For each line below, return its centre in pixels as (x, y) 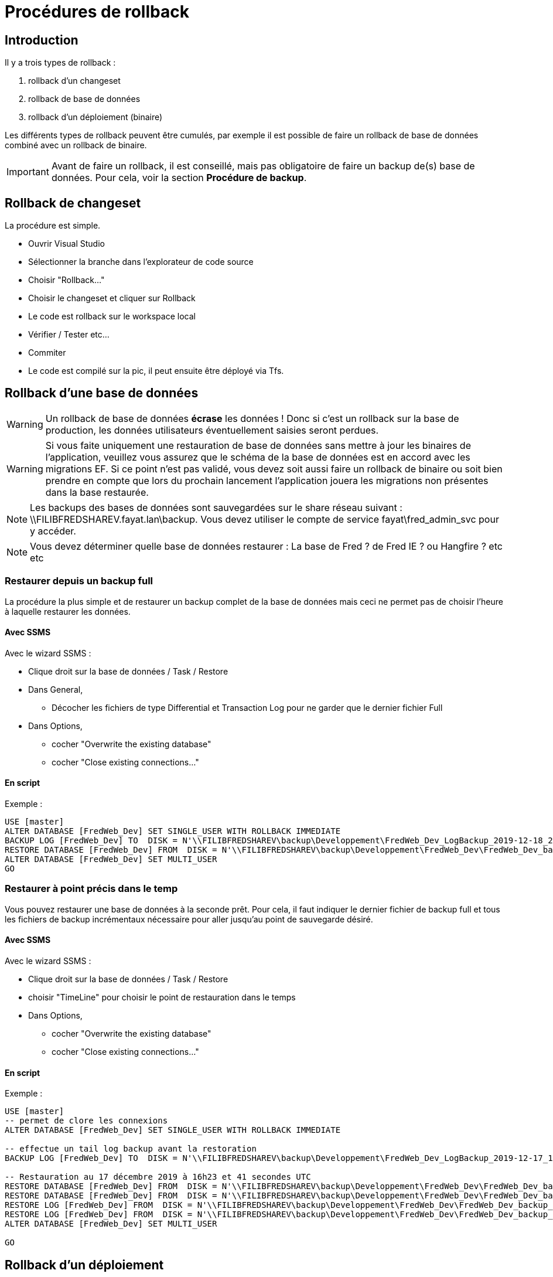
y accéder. (53, 531)
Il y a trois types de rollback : (60, 63)
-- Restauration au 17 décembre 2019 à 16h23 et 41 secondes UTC (158, 1177)
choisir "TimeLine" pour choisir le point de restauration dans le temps (162, 997)
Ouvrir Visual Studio (66, 244)
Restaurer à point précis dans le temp (91, 889)
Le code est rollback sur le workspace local (112, 316)
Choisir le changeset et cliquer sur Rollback (112, 298)
